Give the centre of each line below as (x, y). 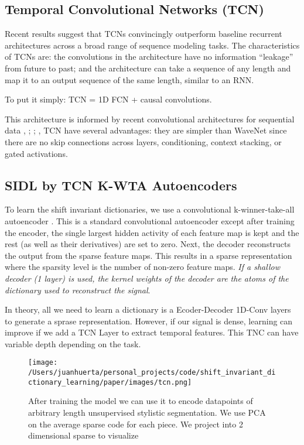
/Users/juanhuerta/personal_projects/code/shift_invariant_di (152, 373)
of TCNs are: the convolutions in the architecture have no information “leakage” (149, 57)
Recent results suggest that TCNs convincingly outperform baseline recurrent (144, 34)
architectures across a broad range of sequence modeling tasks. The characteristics (152, 45)
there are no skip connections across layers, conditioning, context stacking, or (143, 141)
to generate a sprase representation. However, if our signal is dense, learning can (149, 321)
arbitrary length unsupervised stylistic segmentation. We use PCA (147, 413)
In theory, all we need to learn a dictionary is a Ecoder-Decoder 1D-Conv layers (148, 309)
